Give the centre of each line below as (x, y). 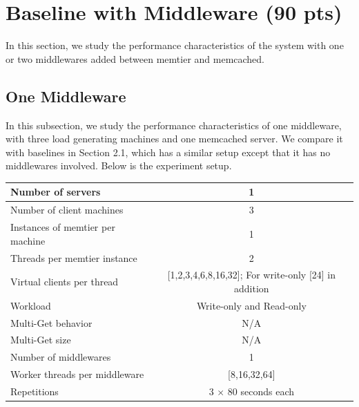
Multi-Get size (41, 340)
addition (252, 288)
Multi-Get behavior (51, 322)
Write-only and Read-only (251, 305)
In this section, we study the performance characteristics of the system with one (175, 45)
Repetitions (35, 391)
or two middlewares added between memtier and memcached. (135, 58)
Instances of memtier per (63, 227)
